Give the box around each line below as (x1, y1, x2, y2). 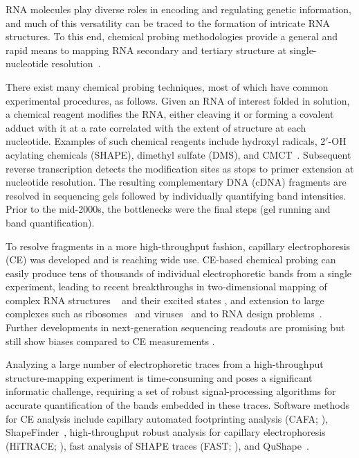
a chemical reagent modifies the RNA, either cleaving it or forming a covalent (6, 107, 334, 121)
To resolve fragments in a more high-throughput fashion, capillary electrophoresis (6, 238, 351, 253)
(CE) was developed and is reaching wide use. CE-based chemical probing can (6, 252, 336, 267)
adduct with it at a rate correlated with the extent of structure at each (6, 120, 306, 134)
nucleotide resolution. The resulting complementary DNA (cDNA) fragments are (6, 175, 347, 189)
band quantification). (6, 215, 95, 229)
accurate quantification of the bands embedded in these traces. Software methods (6, 398, 350, 412)
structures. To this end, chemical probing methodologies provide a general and (6, 29, 338, 44)
